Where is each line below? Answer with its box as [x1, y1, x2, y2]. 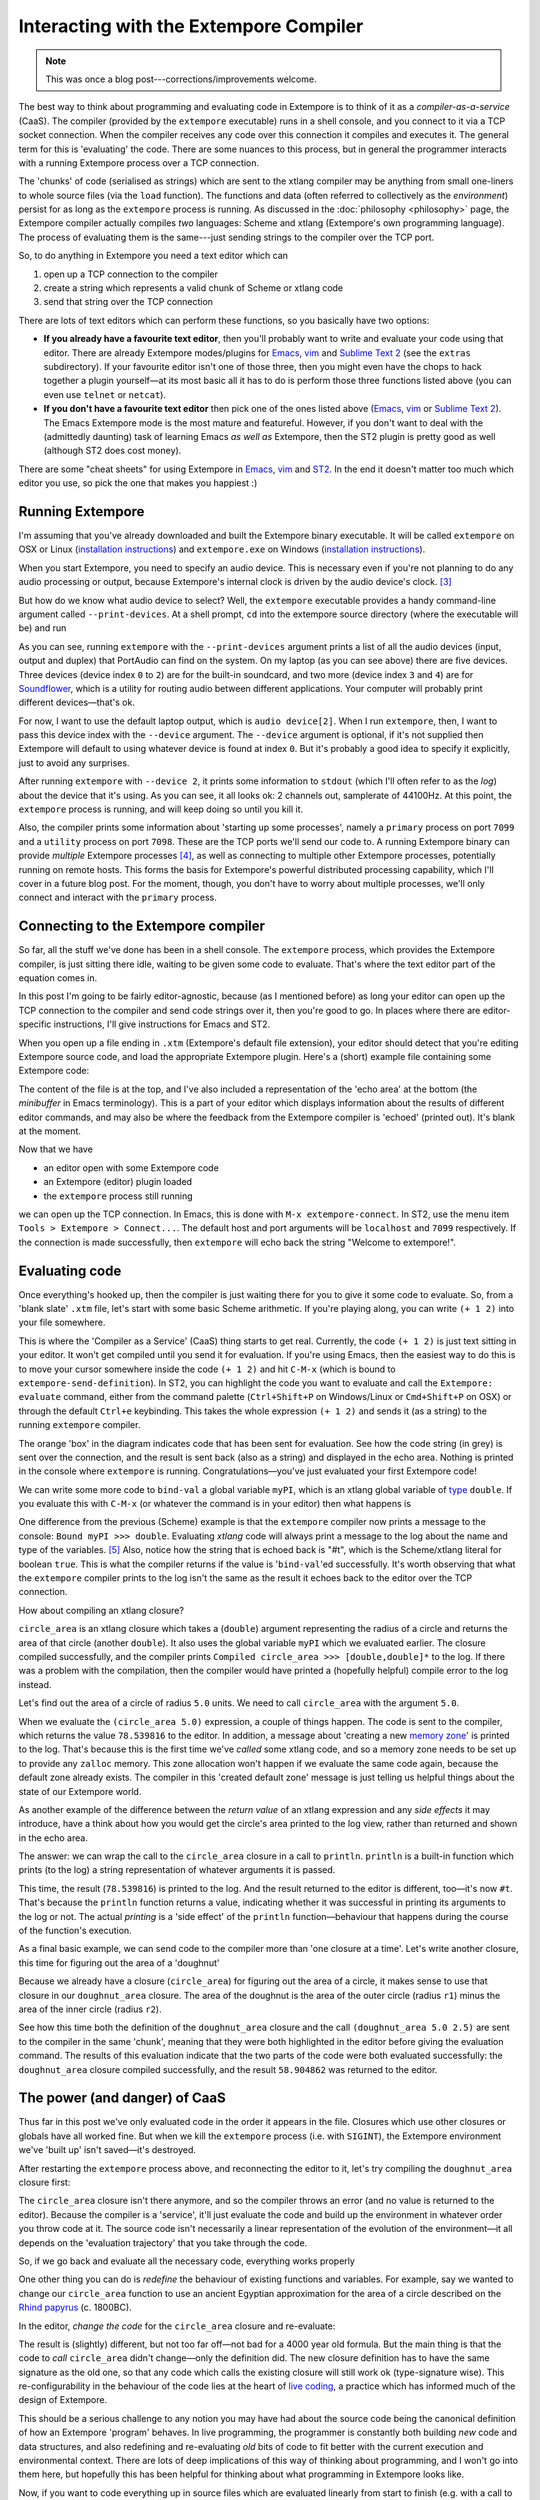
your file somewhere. [18, 1316, 106, 1329]
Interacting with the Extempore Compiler [18, 15, 364, 37]
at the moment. [18, 1125, 82, 1137]
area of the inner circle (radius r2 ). [18, 2003, 162, 2015]
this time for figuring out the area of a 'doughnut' [18, 1956, 220, 1969]
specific [18, 1018, 52, 1030]
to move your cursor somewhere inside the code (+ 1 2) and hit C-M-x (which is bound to [18, 1363, 396, 1375]
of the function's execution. [18, 1925, 132, 1937]
